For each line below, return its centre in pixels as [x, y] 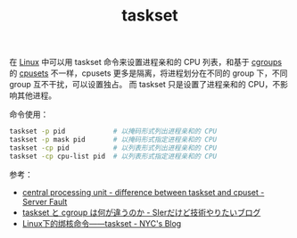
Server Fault [45, 201]
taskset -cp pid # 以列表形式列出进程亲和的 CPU [113, 148]
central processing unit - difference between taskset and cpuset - [143, 192]
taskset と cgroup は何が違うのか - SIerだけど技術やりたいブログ [141, 212]
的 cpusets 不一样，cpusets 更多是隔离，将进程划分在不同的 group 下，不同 [148, 73]
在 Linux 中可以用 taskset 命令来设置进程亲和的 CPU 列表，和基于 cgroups [146, 62]
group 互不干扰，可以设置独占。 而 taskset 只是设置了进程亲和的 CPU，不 [145, 85]
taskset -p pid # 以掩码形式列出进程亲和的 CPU [113, 131]
